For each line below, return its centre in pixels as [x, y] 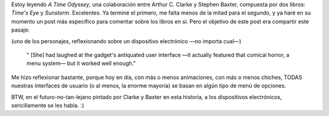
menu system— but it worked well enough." [81, 63]
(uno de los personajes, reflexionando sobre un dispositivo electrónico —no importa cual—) [126, 41]
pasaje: [20, 30]
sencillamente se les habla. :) [48, 105]
